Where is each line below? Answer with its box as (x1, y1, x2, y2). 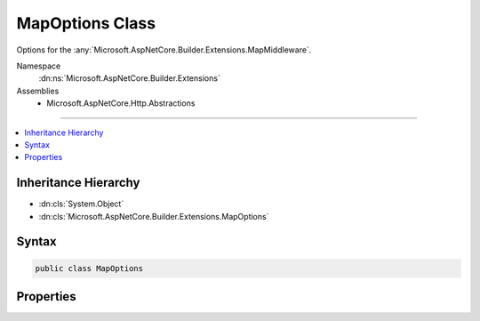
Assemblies (16, 85, 60, 96)
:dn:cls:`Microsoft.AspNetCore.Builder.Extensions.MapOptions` (38, 211, 269, 221)
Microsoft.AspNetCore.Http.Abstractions (46, 98, 196, 108)
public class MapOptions (35, 263, 144, 273)
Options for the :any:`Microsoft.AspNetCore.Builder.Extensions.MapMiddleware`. (16, 44, 312, 55)
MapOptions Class (16, 13, 156, 33)
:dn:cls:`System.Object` (38, 198, 124, 209)
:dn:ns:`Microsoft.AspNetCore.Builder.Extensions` (38, 73, 221, 84)
